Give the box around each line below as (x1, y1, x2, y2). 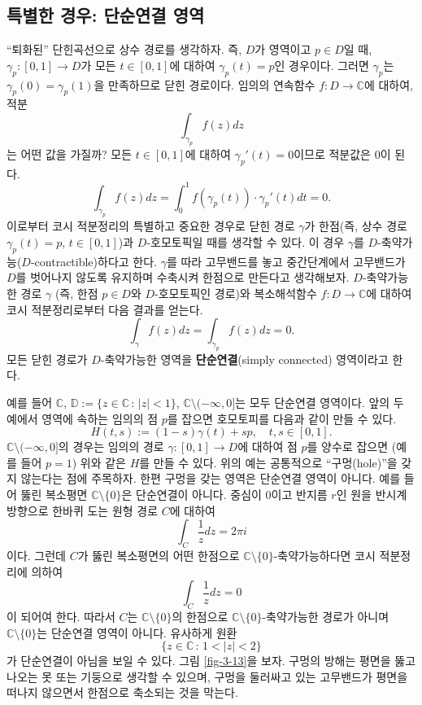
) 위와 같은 (72, 453, 126, 471)
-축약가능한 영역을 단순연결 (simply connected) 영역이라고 (100, 350, 389, 367)
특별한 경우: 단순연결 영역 (7, 2, 205, 28)
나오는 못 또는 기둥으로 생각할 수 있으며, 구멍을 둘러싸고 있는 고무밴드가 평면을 (7, 668, 408, 685)
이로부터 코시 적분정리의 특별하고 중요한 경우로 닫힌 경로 (7, 217, 295, 234)
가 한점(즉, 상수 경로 (304, 217, 407, 234)
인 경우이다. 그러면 (274, 56, 369, 73)
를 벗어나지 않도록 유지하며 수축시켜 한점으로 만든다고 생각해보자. (15, 269, 350, 286)
